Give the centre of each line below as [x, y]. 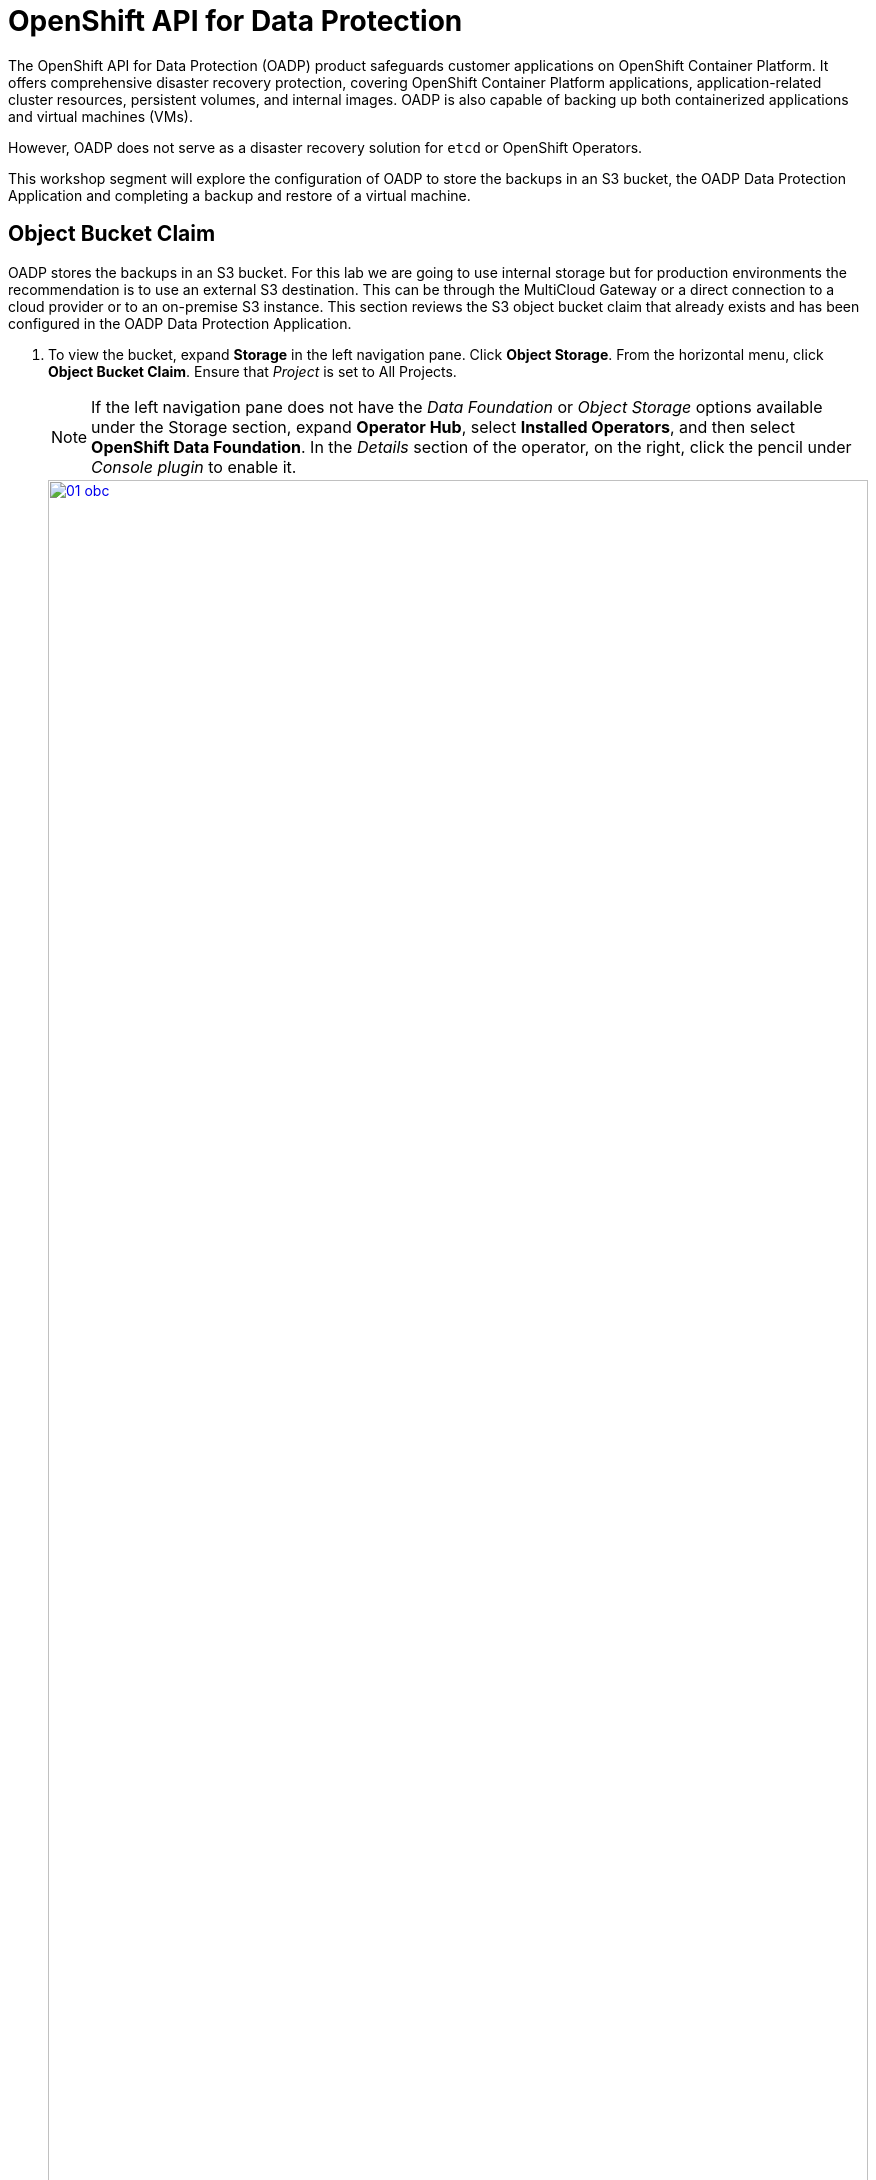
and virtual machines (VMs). [100, 116]
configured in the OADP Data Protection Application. [180, 323]
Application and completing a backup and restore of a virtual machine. [239, 195]
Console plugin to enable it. [194, 466]
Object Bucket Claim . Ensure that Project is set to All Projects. [252, 371]
